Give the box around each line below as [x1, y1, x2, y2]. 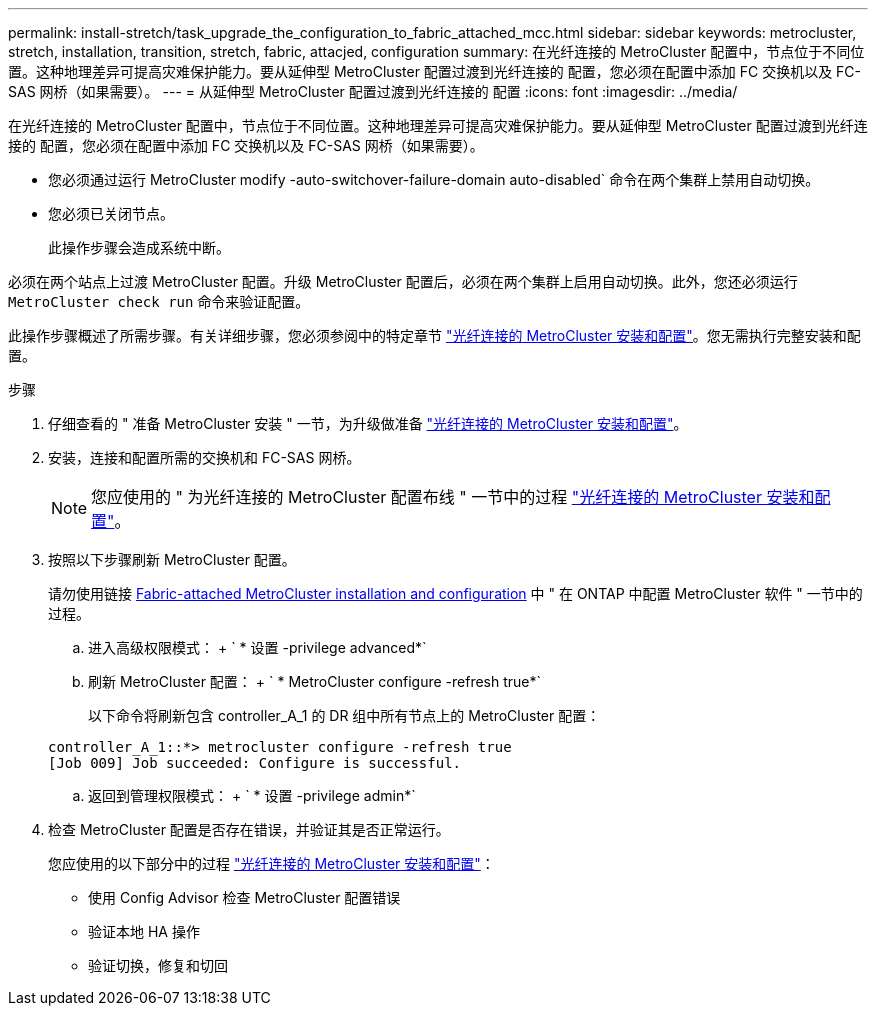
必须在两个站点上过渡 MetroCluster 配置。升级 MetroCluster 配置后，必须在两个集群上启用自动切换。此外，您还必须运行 [8, 273, 798, 290]
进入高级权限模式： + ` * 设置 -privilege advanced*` [88, 639, 427, 656]
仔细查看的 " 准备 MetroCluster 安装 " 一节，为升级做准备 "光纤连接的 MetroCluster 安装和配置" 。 [48, 415, 688, 432]
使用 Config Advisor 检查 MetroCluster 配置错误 [88, 889, 401, 906]
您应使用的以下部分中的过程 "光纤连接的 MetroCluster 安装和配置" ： [48, 855, 495, 872]
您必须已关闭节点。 [48, 205, 174, 222]
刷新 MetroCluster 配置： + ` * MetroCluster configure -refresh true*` [88, 673, 542, 690]
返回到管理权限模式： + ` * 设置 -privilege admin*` [88, 787, 416, 804]
